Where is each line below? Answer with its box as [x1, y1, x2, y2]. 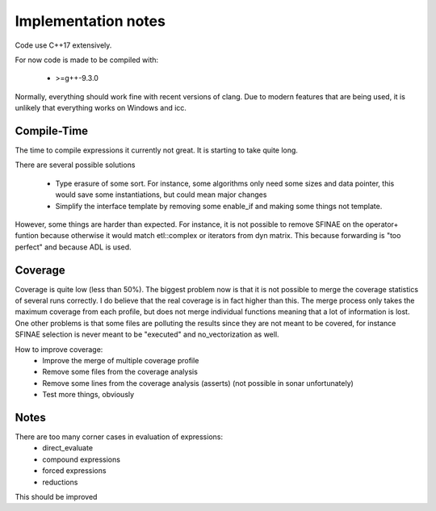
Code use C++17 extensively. [15, 40, 112, 50]
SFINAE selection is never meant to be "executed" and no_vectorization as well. [15, 329, 279, 339]
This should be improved [15, 492, 98, 502]
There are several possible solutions [15, 160, 136, 170]
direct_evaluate [42, 443, 93, 453]
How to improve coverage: [15, 344, 103, 354]
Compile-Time [15, 124, 89, 137]
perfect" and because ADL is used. [15, 242, 132, 252]
